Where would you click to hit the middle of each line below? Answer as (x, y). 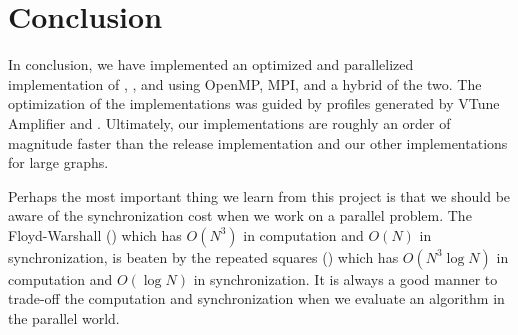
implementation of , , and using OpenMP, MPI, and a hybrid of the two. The (245, 83)
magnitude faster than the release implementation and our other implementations (258, 142)
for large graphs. (58, 162)
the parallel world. (64, 318)
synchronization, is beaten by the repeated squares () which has (203, 256)
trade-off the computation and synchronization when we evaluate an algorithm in (256, 298)
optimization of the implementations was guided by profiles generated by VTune (254, 103)
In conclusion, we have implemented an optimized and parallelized (211, 64)
